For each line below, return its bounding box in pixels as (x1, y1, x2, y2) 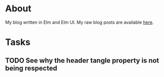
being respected (5, 64, 57, 72)
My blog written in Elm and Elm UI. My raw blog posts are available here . (5, 19, 154, 25)
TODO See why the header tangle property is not (5, 56, 160, 65)
